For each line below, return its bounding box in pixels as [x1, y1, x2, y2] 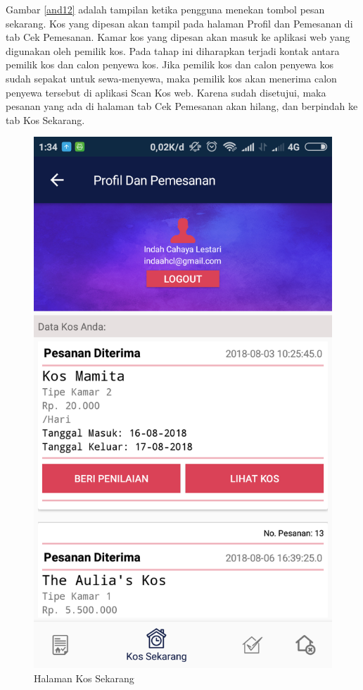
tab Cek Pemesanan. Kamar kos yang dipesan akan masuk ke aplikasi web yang [6, 30, 350, 44]
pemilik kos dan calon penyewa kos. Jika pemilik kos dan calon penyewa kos [6, 57, 333, 72]
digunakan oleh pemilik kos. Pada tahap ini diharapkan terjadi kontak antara [6, 43, 340, 58]
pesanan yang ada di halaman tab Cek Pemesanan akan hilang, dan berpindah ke [6, 99, 358, 113]
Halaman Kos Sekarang [34, 670, 134, 685]
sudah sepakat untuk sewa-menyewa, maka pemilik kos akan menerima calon [6, 70, 337, 85]
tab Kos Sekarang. [6, 112, 85, 127]
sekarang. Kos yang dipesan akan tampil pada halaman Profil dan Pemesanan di [6, 16, 353, 30]
